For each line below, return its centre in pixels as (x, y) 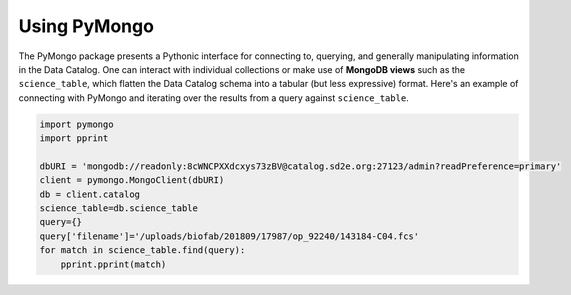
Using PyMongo (86, 26)
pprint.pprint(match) (113, 264)
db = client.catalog (89, 194)
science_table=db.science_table (119, 208)
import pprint (74, 138)
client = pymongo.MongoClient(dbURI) (132, 180)
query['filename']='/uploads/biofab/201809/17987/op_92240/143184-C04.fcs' (229, 236)
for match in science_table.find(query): (142, 250)
